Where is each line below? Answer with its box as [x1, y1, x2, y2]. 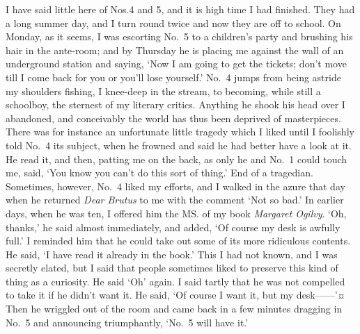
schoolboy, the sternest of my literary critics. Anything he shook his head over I [6, 97, 345, 112]
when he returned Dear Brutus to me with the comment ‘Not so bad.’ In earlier [6, 192, 344, 207]
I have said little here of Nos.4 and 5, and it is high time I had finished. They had [6, 2, 355, 16]
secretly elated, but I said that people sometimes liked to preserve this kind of [6, 260, 338, 275]
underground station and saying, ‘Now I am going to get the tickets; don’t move [6, 56, 347, 71]
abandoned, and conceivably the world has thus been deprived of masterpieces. [6, 110, 341, 125]
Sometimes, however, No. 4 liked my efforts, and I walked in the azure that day [6, 178, 345, 193]
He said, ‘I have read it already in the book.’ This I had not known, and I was [6, 247, 338, 261]
